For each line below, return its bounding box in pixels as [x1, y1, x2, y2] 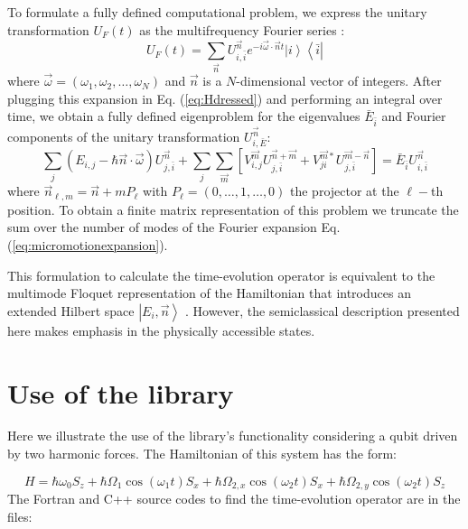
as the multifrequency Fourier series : [139, 20, 345, 39]
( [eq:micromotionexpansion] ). [7, 235, 168, 254]
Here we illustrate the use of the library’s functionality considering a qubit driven [7, 426, 458, 445]
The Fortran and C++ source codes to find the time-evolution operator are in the [7, 489, 461, 508]
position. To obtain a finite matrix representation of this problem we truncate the [7, 200, 459, 218]
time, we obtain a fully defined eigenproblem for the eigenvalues [7, 107, 360, 125]
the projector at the [290, 181, 399, 200]
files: [7, 506, 33, 525]
